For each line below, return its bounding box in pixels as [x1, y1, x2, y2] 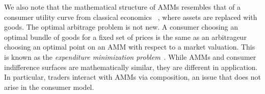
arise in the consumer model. [4, 81, 94, 92]
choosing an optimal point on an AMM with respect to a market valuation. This [4, 41, 255, 52]
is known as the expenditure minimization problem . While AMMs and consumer [4, 51, 256, 62]
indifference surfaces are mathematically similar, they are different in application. [4, 61, 258, 72]
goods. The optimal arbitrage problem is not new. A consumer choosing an [4, 21, 238, 32]
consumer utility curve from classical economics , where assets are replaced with [4, 11, 257, 22]
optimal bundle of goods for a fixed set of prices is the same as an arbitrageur [4, 31, 247, 42]
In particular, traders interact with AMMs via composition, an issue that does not [4, 72, 261, 82]
